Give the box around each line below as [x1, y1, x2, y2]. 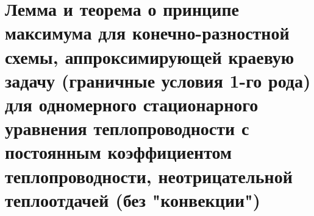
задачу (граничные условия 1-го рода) [5, 68, 311, 92]
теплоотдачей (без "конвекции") [5, 187, 261, 212]
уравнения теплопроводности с [5, 116, 249, 141]
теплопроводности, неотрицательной [5, 163, 293, 188]
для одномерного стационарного [5, 91, 259, 116]
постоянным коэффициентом [5, 139, 232, 164]
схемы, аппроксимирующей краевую [5, 44, 294, 69]
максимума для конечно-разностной [5, 20, 290, 45]
